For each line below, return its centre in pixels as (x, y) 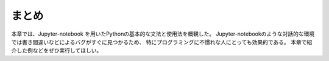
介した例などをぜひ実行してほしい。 (57, 51)
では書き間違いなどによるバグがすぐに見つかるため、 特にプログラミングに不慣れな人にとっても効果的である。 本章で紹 (162, 42)
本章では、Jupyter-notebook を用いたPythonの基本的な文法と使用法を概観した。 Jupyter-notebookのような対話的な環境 (163, 34)
